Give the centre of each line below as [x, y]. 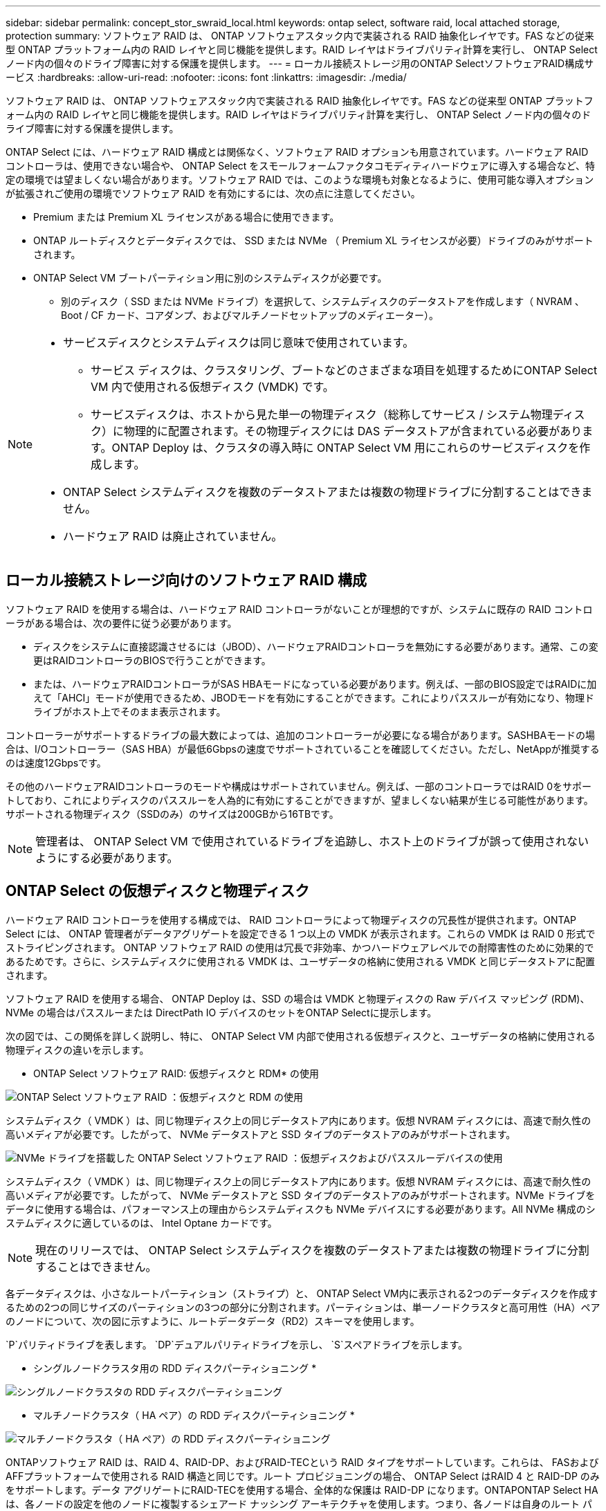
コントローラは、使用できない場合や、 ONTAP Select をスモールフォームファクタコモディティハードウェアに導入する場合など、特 [301, 166]
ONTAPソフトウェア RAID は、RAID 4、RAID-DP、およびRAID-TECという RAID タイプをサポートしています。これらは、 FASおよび [302, 1462]
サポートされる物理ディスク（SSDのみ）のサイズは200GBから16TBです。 [172, 814]
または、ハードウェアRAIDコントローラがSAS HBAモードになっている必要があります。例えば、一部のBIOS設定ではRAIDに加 [315, 684]
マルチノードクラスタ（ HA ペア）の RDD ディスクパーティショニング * [194, 1415]
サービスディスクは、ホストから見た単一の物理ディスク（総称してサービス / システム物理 [322, 414]
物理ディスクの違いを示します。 [77, 1050]
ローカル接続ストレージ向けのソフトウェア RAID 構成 [186, 580]
